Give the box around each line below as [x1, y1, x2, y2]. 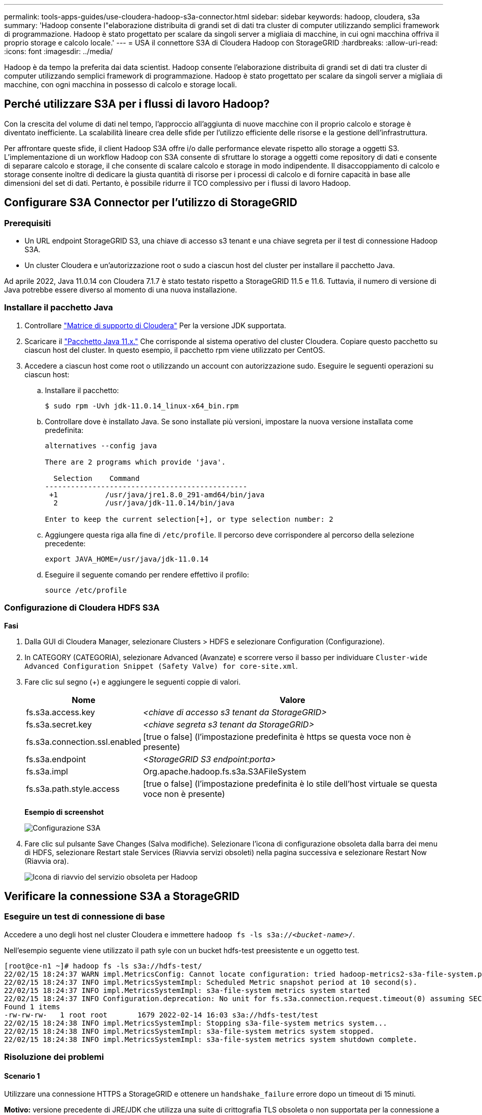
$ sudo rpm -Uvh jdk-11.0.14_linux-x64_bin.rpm [45, 401, 239, 410]
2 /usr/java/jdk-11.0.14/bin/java [53, 498, 234, 507]
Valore [279, 694, 305, 705]
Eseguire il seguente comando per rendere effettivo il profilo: [45, 570, 249, 579]
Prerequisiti [4, 217, 51, 228]
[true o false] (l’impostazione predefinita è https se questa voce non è [143, 731, 411, 742]
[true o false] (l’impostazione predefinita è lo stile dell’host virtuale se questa [143, 778, 438, 789]
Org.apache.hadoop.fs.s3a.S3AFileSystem [143, 766, 306, 777]
